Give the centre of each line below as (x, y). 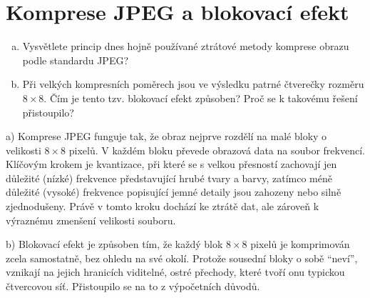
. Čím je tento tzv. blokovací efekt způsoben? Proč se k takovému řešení (201, 98)
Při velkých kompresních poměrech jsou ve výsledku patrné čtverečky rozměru (193, 84)
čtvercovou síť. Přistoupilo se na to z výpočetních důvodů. (133, 286)
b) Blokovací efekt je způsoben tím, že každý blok (114, 244)
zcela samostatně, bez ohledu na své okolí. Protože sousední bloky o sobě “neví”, (182, 258)
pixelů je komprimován (300, 244)
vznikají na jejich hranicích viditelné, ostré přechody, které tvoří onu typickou (175, 272)
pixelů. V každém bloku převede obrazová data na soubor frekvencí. (217, 150)
